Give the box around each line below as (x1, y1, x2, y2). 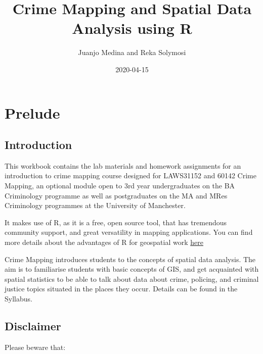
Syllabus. (5, 293, 32, 304)
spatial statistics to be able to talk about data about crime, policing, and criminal (5, 273, 259, 284)
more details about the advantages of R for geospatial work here (5, 237, 203, 247)
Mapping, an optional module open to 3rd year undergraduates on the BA (5, 180, 235, 191)
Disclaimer (5, 318, 61, 333)
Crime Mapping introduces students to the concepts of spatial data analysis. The (5, 254, 256, 264)
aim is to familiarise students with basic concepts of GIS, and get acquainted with (5, 264, 259, 274)
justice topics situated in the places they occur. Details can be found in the (5, 283, 238, 294)
